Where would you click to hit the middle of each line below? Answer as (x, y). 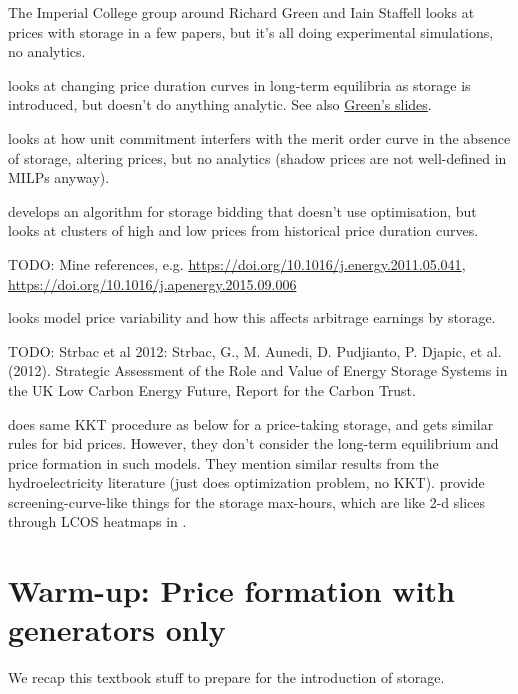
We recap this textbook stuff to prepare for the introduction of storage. (226, 677)
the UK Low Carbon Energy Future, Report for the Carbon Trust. (212, 389)
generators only (117, 629)
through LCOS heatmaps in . (97, 521)
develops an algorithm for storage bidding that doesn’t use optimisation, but (242, 210)
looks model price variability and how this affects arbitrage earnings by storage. (252, 317)
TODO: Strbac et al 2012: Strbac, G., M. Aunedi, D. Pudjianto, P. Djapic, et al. (255, 350)
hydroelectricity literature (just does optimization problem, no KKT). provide (246, 482)
